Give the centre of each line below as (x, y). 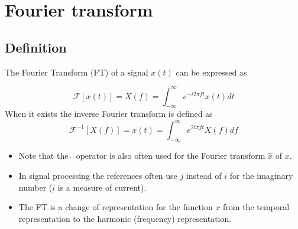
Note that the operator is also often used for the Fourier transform (142, 156)
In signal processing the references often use (98, 175)
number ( (35, 187)
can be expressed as (211, 72)
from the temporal (256, 207)
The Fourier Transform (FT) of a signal (77, 72)
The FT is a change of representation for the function (116, 207)
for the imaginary (261, 175)
